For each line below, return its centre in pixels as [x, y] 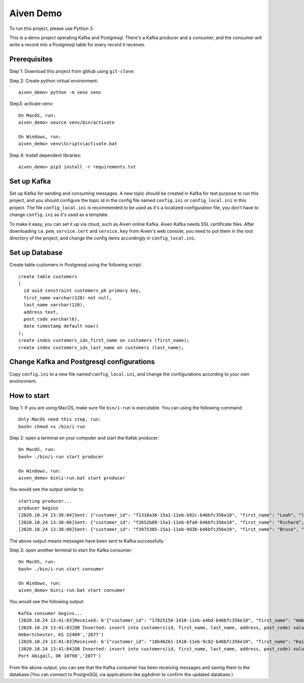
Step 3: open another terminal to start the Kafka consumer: [71, 550]
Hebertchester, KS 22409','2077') [61, 635]
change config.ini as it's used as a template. [59, 215]
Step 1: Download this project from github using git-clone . [72, 72]
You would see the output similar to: [47, 489]
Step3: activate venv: [31, 104]
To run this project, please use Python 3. [51, 28]
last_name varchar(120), [54, 305]
